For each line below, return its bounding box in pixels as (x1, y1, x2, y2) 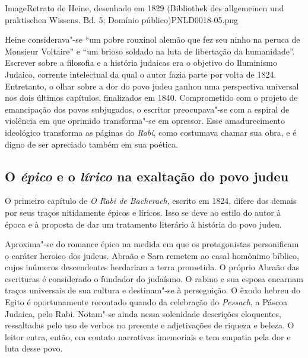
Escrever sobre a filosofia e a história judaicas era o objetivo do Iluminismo (5, 56, 277, 69)
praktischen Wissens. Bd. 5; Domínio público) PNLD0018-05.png (5, 13, 238, 25)
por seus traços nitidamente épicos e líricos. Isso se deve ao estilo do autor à (5, 206, 281, 218)
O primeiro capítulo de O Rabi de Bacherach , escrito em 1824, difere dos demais (5, 194, 297, 207)
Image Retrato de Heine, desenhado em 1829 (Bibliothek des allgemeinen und (5, 2, 284, 14)
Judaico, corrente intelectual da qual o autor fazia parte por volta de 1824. (5, 68, 277, 80)
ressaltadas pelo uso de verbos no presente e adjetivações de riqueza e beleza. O (5, 319, 294, 331)
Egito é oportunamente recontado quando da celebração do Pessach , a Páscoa (5, 296, 288, 308)
